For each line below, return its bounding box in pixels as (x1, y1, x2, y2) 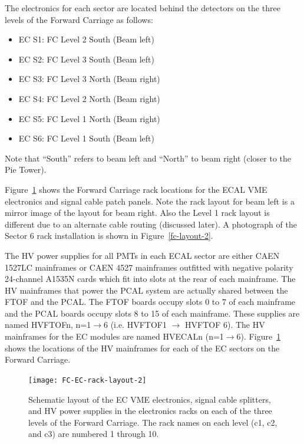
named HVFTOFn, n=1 (5, 318, 91, 331)
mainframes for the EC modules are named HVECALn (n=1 (5, 330, 224, 343)
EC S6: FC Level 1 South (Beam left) (18, 132, 154, 144)
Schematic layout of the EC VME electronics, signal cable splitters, (28, 393, 271, 405)
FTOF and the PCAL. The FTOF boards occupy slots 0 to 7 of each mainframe (5, 295, 296, 308)
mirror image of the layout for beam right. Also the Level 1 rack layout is (5, 206, 270, 219)
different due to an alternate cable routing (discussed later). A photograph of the (5, 218, 297, 230)
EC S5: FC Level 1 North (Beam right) (18, 112, 160, 124)
